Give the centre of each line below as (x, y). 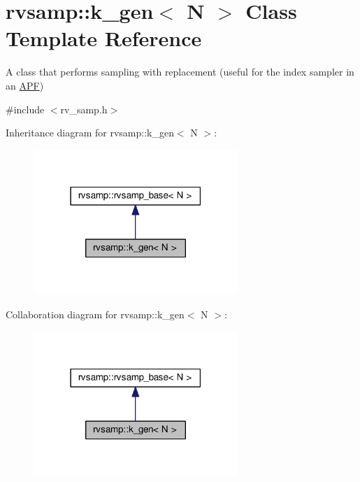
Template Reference (104, 38)
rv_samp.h (84, 109)
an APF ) (25, 85)
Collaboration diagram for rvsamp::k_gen (95, 314)
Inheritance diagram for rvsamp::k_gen (90, 133)
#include (25, 109)
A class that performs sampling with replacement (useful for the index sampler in (180, 72)
